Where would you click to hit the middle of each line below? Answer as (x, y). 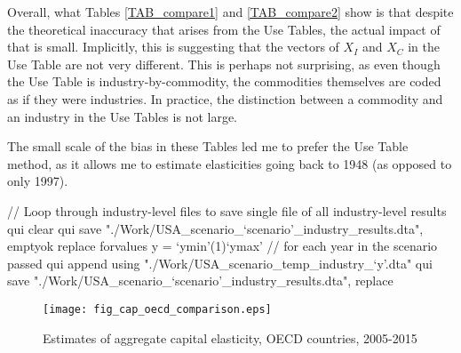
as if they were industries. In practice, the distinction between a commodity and (225, 98)
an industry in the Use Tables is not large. (122, 116)
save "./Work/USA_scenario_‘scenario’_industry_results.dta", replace (200, 281)
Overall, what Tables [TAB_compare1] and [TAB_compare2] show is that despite (230, 12)
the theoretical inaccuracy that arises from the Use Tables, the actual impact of (224, 29)
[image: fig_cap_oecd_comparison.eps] (157, 309)
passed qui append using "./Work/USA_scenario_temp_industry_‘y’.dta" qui (220, 263)
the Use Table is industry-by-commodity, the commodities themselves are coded (224, 81)
